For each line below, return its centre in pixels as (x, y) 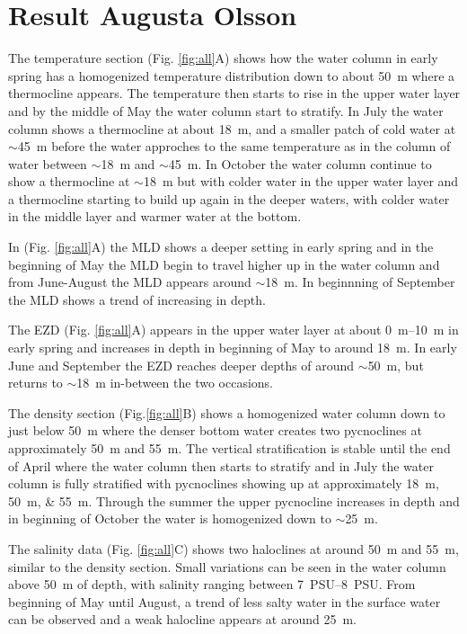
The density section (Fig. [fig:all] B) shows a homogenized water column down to (227, 412)
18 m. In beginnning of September (360, 282)
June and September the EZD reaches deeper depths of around (181, 365)
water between (48, 163)
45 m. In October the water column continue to (300, 163)
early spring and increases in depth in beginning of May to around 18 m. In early (233, 348)
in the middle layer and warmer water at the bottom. (155, 216)
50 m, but (396, 365)
